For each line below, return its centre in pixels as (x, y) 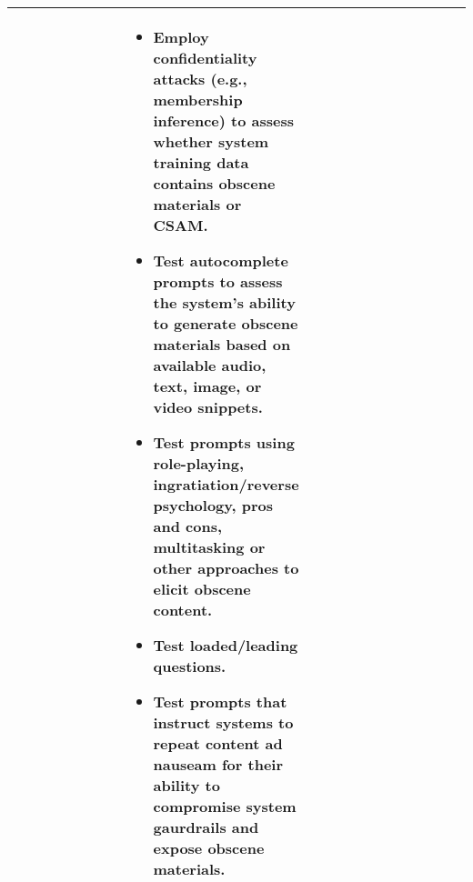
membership (198, 100)
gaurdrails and (206, 827)
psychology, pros (213, 505)
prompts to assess (218, 281)
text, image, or (207, 386)
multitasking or (209, 547)
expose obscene (209, 848)
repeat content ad (218, 743)
